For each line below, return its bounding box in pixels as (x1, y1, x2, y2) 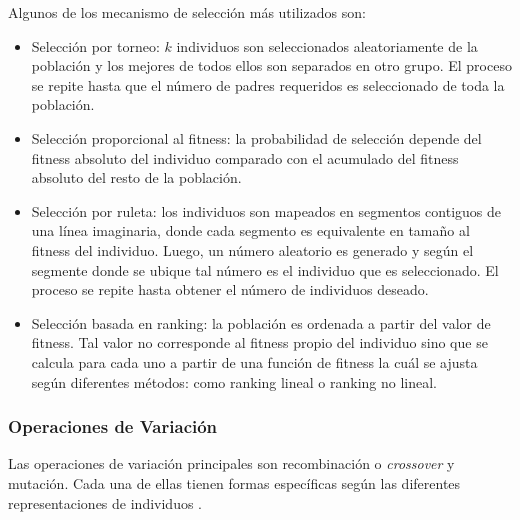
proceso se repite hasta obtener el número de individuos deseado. (31, 279, 429, 300)
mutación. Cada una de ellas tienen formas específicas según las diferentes (8, 472, 461, 493)
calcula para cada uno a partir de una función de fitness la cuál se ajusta (31, 351, 478, 372)
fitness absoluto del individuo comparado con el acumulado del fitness (31, 147, 459, 168)
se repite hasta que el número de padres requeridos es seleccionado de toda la (31, 74, 505, 95)
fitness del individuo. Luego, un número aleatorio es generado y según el (31, 239, 474, 260)
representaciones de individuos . (8, 492, 202, 513)
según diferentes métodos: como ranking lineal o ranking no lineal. (31, 371, 437, 392)
